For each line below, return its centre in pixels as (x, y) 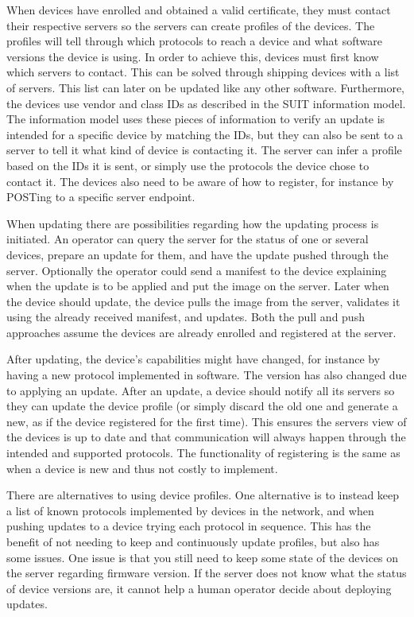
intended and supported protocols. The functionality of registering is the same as (203, 453)
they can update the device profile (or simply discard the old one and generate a (202, 406)
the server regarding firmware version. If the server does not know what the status (207, 573)
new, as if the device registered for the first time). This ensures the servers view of (207, 421)
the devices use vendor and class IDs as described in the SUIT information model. (206, 103)
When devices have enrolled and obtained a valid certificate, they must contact (199, 10)
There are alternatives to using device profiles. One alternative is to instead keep (203, 495)
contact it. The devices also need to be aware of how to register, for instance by (200, 181)
